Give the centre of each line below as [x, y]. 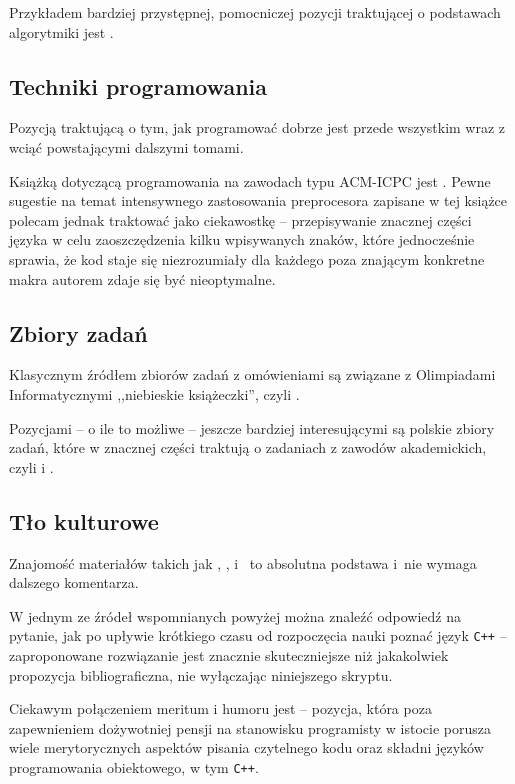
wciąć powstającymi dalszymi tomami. [126, 146]
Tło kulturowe [84, 520]
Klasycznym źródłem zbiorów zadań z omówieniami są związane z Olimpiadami [252, 374]
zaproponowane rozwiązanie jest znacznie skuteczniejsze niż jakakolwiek [229, 654]
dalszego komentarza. [74, 582]
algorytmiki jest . [61, 31]
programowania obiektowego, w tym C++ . [134, 766]
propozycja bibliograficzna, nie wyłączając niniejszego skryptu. [201, 674]
